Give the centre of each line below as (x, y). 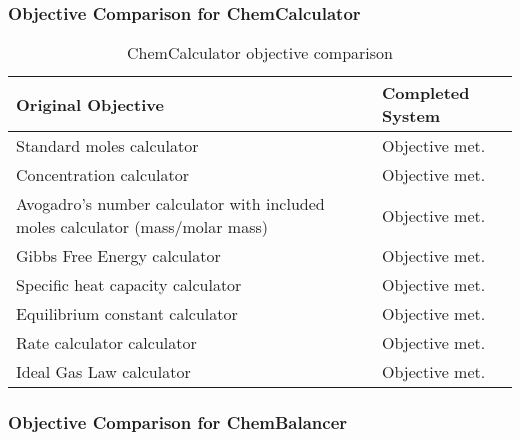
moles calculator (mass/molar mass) (142, 227)
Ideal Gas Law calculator (103, 372)
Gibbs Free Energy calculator (118, 256)
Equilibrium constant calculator (127, 314)
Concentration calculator (102, 175)
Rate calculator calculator (106, 343)
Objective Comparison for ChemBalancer (178, 422)
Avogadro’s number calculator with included (170, 204)
